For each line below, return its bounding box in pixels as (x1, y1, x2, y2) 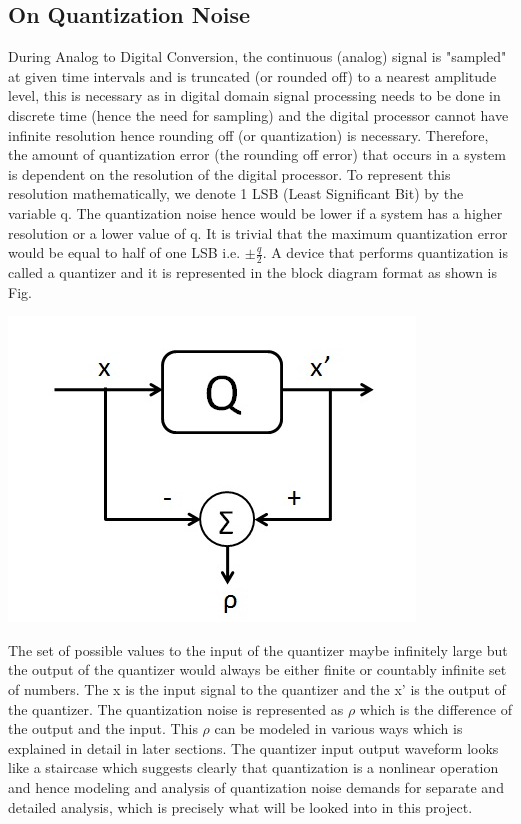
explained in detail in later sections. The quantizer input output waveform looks (8, 737, 499, 758)
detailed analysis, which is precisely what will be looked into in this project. (8, 796, 473, 817)
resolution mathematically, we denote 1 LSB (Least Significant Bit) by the (8, 183, 464, 204)
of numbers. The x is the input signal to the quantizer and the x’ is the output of (8, 678, 506, 699)
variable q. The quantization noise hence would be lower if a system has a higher (8, 202, 503, 223)
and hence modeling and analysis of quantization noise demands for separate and (8, 776, 504, 797)
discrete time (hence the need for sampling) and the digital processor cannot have (8, 104, 509, 125)
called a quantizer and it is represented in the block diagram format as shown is (8, 261, 498, 282)
